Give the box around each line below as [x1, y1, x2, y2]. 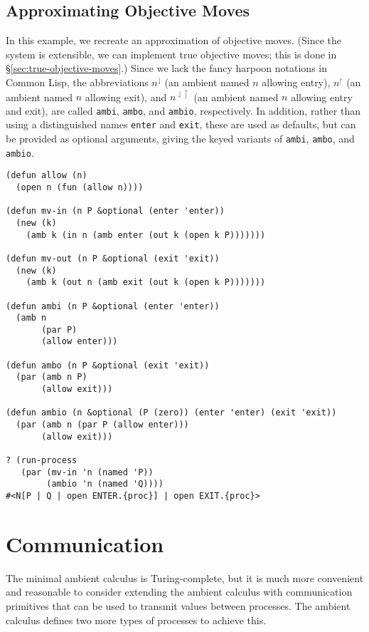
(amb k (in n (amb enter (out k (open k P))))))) [26, 229, 266, 240]
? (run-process [6, 455, 77, 466]
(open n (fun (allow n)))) [16, 182, 144, 192]
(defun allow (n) [6, 170, 87, 181]
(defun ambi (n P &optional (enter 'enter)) [6, 301, 220, 311]
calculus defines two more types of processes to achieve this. [6, 612, 267, 627]
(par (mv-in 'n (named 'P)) [21, 467, 154, 477]
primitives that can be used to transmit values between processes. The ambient [6, 598, 351, 613]
